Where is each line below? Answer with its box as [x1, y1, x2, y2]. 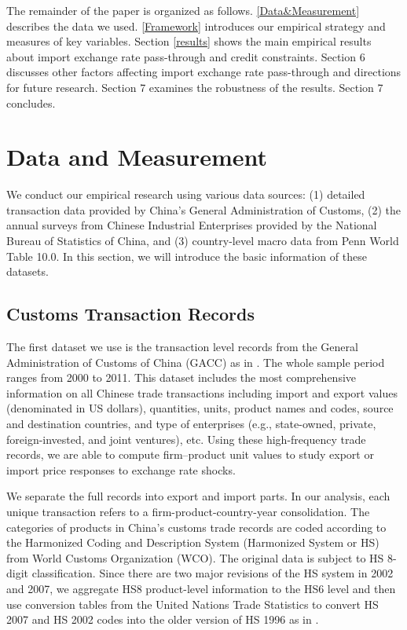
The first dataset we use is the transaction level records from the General [6, 339, 358, 355]
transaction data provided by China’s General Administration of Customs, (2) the [6, 201, 401, 218]
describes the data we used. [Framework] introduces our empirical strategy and [6, 17, 386, 34]
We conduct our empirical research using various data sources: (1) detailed [6, 186, 365, 203]
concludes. [6, 94, 56, 111]
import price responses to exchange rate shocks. [6, 461, 236, 478]
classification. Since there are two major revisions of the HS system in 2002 [31, 565, 394, 581]
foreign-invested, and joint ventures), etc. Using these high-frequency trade [6, 430, 366, 447]
